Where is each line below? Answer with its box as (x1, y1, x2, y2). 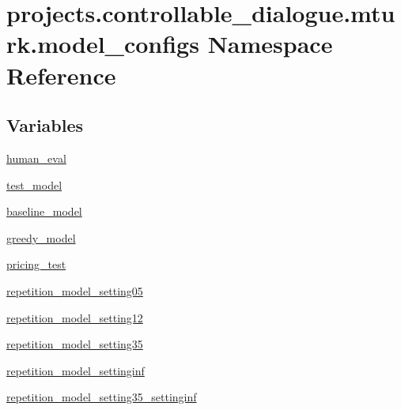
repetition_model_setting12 (6, 309, 143, 325)
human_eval (6, 149, 66, 166)
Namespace (207, 28, 333, 60)
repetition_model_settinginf (6, 362, 145, 378)
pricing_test (6, 256, 66, 273)
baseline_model (6, 203, 82, 220)
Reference (6, 58, 116, 91)
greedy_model (6, 229, 76, 246)
